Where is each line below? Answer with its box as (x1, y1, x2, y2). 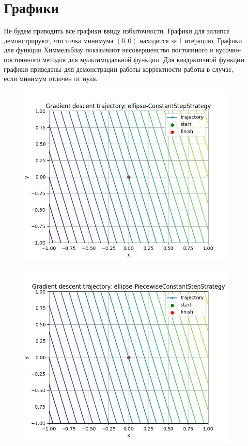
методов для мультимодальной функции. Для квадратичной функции (42, 54, 244, 64)
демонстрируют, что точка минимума (4, 35, 114, 45)
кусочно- (216, 45, 242, 55)
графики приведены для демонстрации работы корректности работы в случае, (4, 64, 233, 74)
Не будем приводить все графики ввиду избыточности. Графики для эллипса (4, 26, 230, 36)
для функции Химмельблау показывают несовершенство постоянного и (4, 45, 214, 55)
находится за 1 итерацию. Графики (139, 35, 242, 45)
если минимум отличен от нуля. (4, 73, 98, 83)
